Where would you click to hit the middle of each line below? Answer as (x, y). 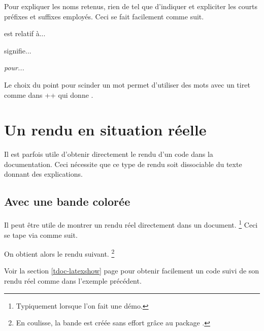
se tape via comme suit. (41, 235)
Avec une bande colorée (67, 201)
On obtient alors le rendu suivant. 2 (59, 253)
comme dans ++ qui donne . (49, 94)
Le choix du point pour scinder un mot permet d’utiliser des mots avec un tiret (127, 84)
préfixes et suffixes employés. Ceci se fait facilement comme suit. (104, 16)
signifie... (18, 50)
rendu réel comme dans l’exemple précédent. (73, 280)
